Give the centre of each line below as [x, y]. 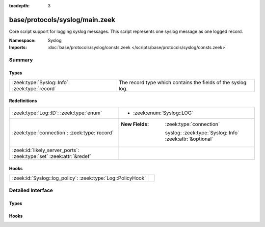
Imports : [18, 47]
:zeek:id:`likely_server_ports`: [46, 150]
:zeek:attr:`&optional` [189, 139]
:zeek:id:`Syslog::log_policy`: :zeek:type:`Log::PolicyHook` [79, 178]
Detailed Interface [31, 190]
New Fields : [135, 124]
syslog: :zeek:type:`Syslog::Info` [202, 132]
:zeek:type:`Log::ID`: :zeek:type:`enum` [57, 113]
